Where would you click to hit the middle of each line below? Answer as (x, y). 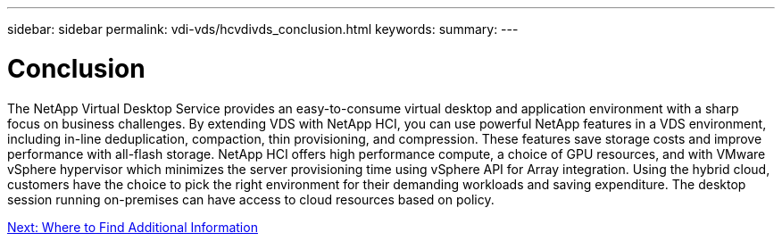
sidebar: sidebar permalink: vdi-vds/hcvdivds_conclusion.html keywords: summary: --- (263, 29)
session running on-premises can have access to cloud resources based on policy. (251, 199)
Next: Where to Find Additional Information (133, 227)
